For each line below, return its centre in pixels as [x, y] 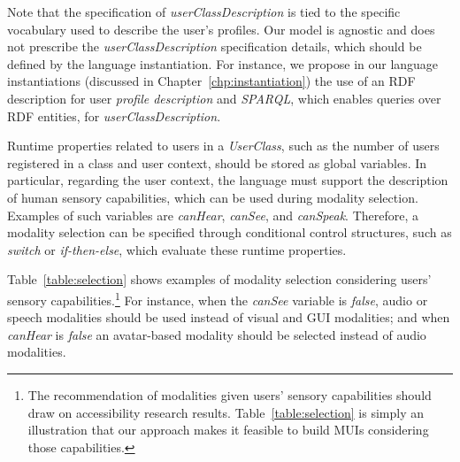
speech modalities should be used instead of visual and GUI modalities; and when [229, 317]
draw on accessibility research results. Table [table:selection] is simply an [226, 412]
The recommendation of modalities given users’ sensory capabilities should [230, 394]
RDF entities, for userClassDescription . [114, 115]
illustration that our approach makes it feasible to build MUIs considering [228, 430]
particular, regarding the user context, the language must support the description [228, 180]
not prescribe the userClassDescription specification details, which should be [215, 46]
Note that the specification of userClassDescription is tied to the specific [204, 12]
